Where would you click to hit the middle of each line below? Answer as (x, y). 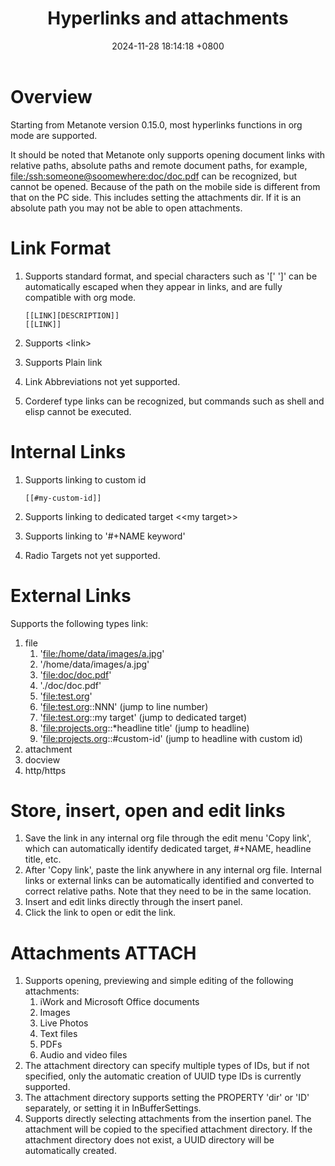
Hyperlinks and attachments (168, 18)
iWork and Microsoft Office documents (119, 1002)
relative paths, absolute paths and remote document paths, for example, (159, 165)
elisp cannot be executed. (78, 411)
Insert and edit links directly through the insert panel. (133, 902)
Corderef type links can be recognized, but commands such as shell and (174, 401)
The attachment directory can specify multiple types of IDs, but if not (167, 1066)
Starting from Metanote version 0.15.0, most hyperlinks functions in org (156, 124)
